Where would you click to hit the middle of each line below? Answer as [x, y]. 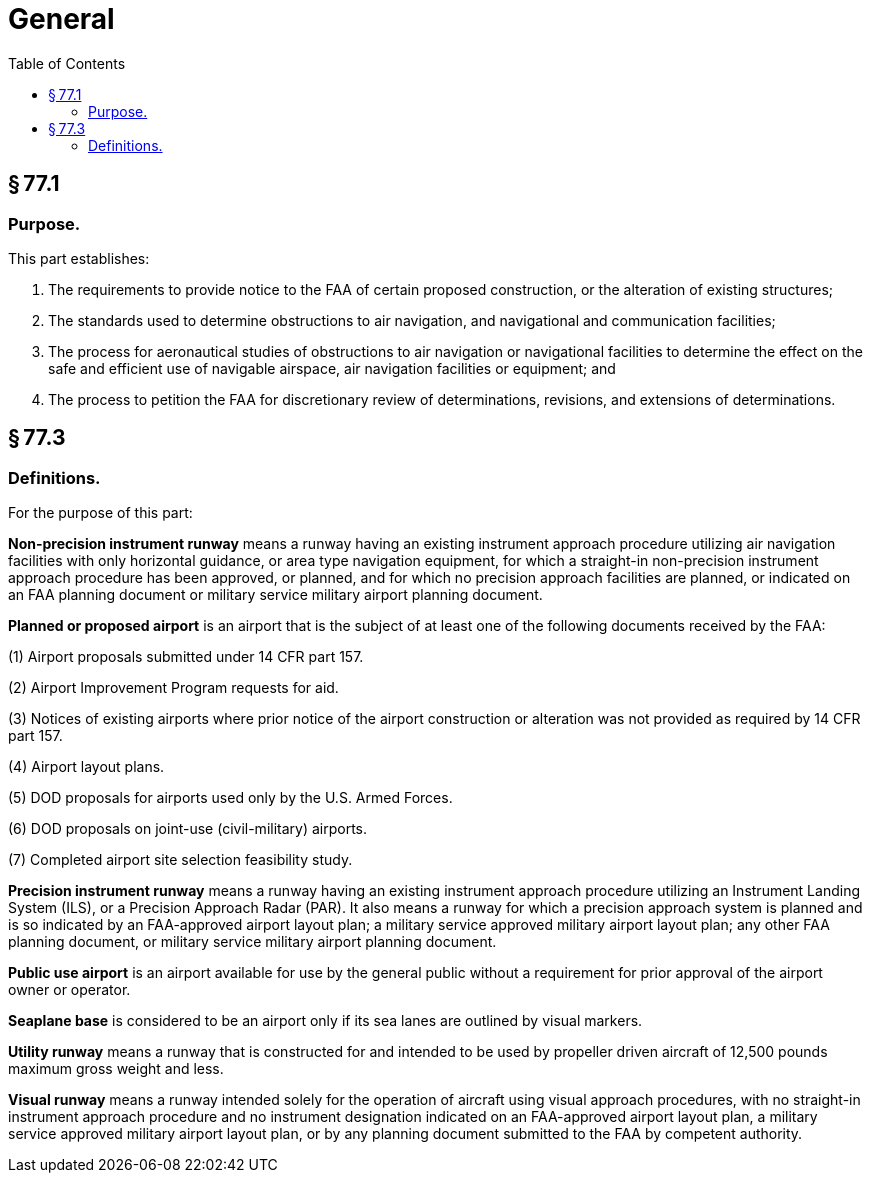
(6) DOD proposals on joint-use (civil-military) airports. [188, 829]
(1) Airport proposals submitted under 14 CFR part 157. [186, 657]
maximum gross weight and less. [116, 1069]
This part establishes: [79, 258]
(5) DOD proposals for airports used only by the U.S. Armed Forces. [230, 798]
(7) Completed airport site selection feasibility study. [180, 860]
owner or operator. [69, 990]
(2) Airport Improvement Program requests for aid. [173, 688]
